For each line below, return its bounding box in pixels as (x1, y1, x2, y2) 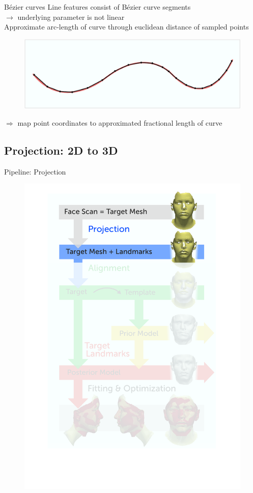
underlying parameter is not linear (17, 11, 125, 22)
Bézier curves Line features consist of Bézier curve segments (4, 2, 191, 12)
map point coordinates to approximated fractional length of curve (17, 118, 222, 128)
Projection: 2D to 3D (4, 142, 118, 158)
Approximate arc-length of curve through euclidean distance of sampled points (4, 21, 249, 32)
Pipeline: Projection (4, 166, 66, 177)
